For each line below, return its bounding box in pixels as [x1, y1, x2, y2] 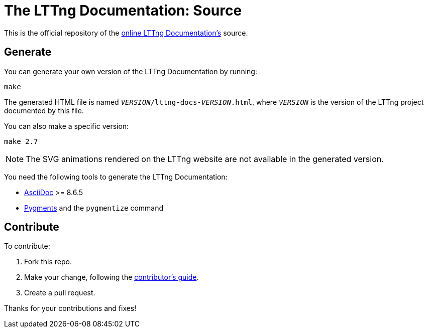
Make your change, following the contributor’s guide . [24, 273, 199, 282]
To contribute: [4, 242, 50, 251]
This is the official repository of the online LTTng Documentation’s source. [4, 28, 248, 37]
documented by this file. [4, 106, 84, 115]
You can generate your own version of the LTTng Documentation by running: [4, 67, 257, 76]
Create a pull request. [24, 288, 95, 297]
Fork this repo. [24, 257, 72, 266]
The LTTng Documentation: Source [4, 2, 242, 19]
